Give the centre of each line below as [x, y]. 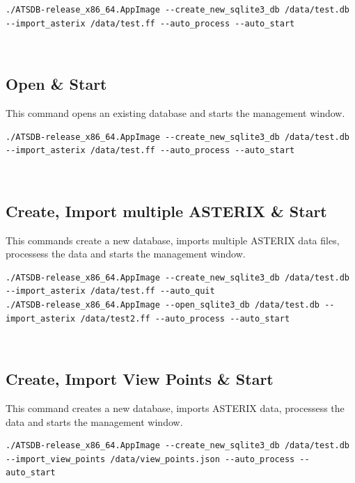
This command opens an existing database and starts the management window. [175, 112]
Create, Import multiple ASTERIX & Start [166, 211]
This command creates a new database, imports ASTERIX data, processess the [175, 407]
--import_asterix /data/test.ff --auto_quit [110, 291]
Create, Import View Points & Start [140, 379]
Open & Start [56, 84]
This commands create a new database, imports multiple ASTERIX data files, [173, 240]
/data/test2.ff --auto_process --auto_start [185, 318]
